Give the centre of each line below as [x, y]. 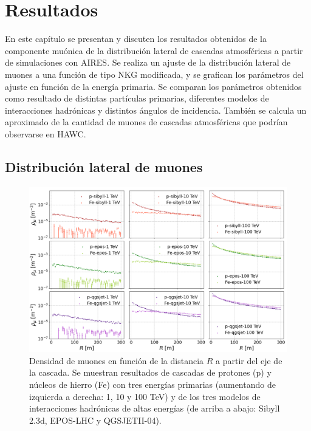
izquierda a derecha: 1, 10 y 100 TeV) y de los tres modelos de [145, 396]
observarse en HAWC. [46, 133]
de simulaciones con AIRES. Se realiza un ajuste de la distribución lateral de [148, 62]
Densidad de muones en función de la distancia [117, 360]
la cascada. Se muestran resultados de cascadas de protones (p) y [150, 372]
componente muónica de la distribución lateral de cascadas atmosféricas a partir [154, 50]
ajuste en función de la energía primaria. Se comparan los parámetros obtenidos [153, 86]
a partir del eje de [249, 360]
